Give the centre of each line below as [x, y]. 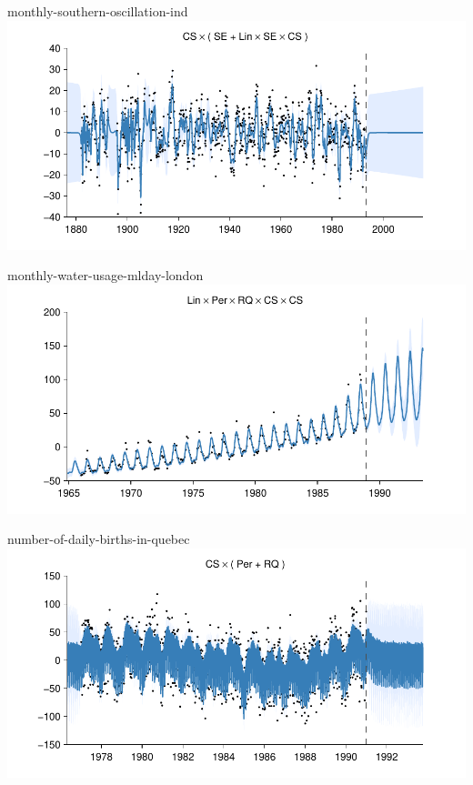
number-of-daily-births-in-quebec [99, 539]
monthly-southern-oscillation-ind [98, 11]
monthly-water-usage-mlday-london [106, 275]
